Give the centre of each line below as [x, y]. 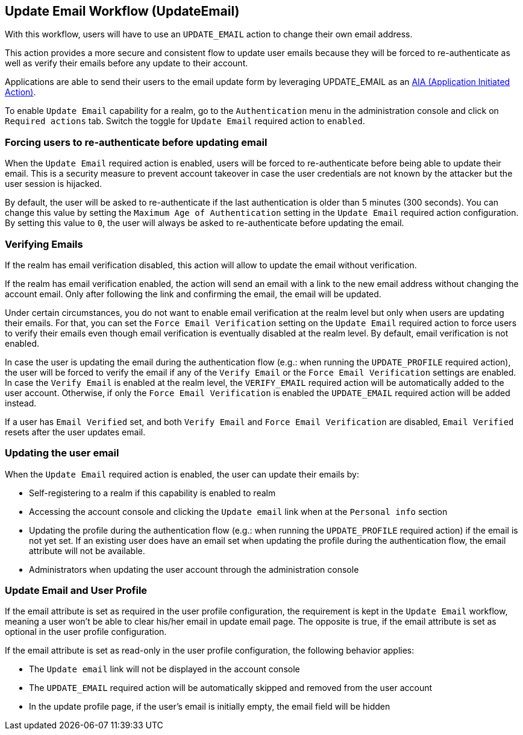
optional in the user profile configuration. [86, 632]
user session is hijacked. [54, 184]
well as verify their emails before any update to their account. [127, 63]
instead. [21, 403]
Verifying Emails [44, 244]
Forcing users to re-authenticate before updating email [136, 142]
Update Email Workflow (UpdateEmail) [122, 11]
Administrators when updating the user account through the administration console [194, 569]
